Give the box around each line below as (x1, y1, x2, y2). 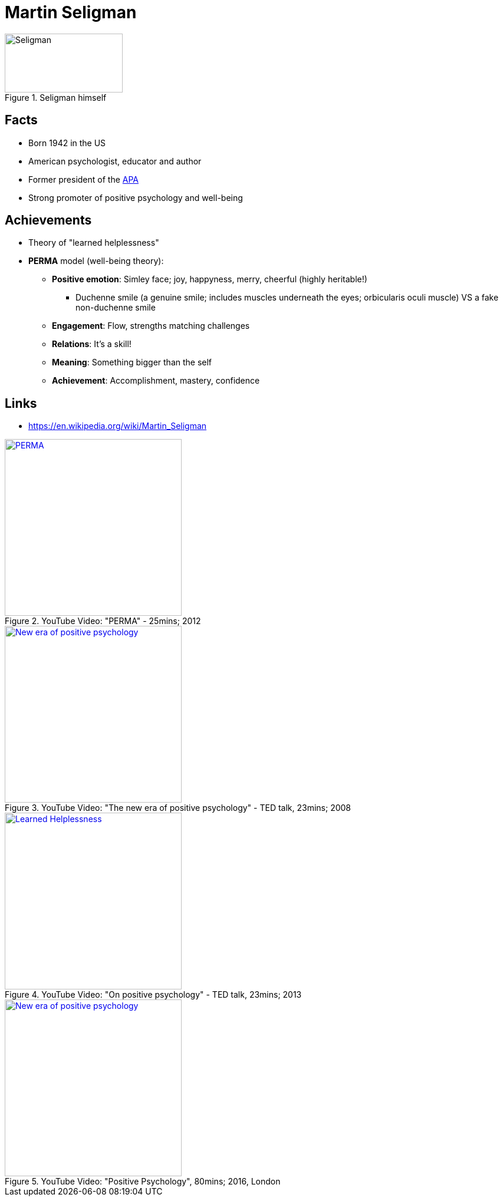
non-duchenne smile (75, 302, 156, 313)
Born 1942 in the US (28, 137, 106, 148)
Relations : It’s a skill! (52, 339, 131, 349)
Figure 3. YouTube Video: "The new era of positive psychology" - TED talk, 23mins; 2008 (5, 803, 351, 813)
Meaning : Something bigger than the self (52, 357, 212, 368)
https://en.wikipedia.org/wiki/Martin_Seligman (28, 421, 207, 431)
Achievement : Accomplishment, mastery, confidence (52, 375, 260, 386)
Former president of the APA (28, 174, 139, 184)
